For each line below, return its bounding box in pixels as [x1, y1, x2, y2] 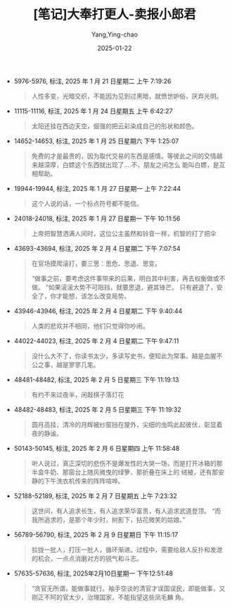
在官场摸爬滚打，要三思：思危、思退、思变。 [31, 259, 162, 268]
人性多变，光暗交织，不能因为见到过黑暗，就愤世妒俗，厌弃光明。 [31, 92, 223, 100]
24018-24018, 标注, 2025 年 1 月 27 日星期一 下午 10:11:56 [13, 214, 181, 223]
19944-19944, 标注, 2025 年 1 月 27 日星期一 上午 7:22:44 [13, 184, 181, 192]
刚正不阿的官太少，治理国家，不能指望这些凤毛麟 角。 [31, 593, 188, 601]
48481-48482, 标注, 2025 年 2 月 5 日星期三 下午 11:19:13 [13, 375, 179, 384]
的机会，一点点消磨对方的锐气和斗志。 [31, 554, 143, 562]
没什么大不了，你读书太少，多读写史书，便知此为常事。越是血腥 [31, 352, 217, 360]
